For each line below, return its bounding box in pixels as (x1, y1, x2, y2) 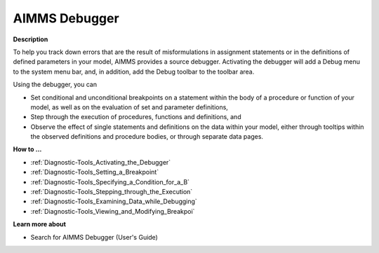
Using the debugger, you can (13, 81, 98, 89)
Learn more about (13, 220, 67, 228)
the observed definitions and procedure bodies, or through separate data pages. (30, 132, 263, 141)
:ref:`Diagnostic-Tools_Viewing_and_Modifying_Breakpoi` (30, 207, 195, 215)
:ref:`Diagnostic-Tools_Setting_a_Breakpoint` (30, 168, 159, 177)
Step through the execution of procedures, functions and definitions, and (30, 113, 241, 121)
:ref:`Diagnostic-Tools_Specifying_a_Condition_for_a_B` (30, 177, 189, 186)
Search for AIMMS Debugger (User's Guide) (30, 233, 158, 241)
